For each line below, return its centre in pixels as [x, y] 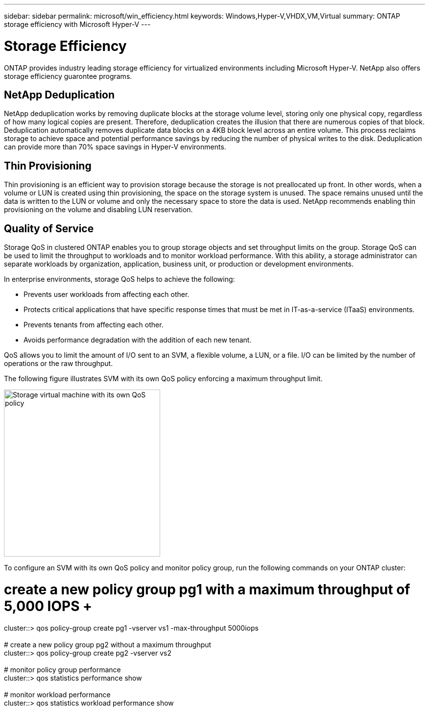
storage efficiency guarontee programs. [68, 76]
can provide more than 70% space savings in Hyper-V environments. [115, 147]
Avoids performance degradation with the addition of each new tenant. [138, 340]
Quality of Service [49, 228]
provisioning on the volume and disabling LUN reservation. [98, 210]
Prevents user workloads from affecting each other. [107, 294]
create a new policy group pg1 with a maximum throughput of [207, 589]
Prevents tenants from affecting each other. [94, 325]
